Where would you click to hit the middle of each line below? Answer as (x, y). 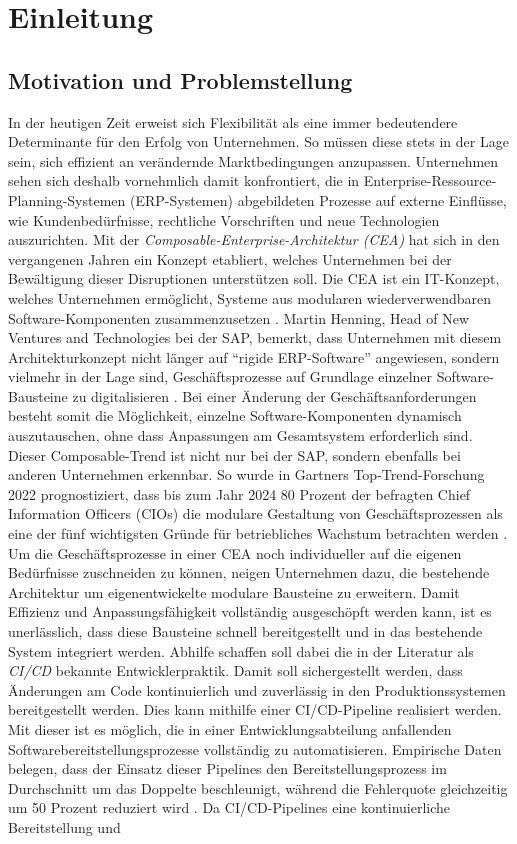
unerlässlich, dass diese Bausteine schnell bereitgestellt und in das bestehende (245, 631)
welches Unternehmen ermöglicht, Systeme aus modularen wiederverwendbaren (250, 297)
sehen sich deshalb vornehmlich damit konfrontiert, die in (184, 180)
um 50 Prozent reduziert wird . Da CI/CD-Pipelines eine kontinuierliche (229, 807)
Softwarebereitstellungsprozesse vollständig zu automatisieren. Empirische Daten (255, 748)
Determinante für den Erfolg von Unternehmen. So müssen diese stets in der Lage (258, 141)
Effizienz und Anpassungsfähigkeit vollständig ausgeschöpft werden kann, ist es (250, 611)
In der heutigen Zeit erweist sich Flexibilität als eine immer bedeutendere (233, 121)
